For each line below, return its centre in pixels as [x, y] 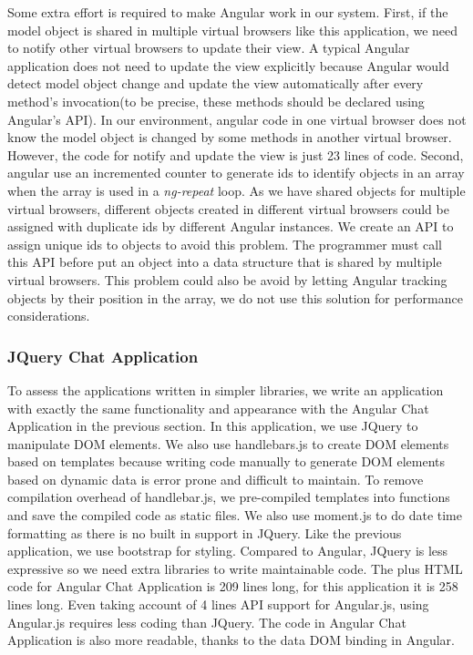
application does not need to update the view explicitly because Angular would [228, 65]
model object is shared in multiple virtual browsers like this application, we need [233, 30]
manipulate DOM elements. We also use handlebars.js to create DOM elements [228, 443]
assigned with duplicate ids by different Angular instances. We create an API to [231, 226]
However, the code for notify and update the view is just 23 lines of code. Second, [236, 154]
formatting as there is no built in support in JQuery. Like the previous [205, 532]
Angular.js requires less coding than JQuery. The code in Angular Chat [207, 622]
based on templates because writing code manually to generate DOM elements [226, 461]
